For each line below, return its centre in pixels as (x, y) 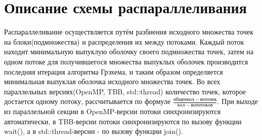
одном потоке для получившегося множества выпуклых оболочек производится (126, 61)
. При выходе (237, 101)
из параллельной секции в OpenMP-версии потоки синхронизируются (112, 111)
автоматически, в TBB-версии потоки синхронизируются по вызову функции (123, 121)
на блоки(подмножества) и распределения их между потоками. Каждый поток (124, 41)
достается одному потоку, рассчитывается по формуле (88, 101)
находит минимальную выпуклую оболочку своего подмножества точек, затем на (129, 51)
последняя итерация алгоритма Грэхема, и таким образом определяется (114, 71)
